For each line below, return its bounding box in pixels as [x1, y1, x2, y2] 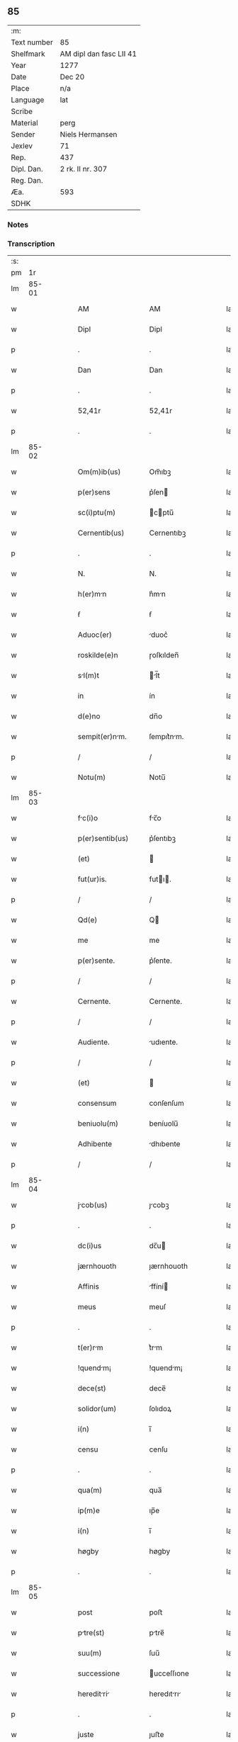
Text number [11, 37, 53, 47]
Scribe [11, 106, 33, 116]
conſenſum [149, 1098, 184, 1108]
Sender [11, 129, 35, 139]
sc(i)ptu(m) [77, 508, 115, 518]
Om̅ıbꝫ [149, 467, 171, 477]
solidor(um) [77, 1404, 117, 1414]
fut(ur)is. [77, 874, 108, 884]
